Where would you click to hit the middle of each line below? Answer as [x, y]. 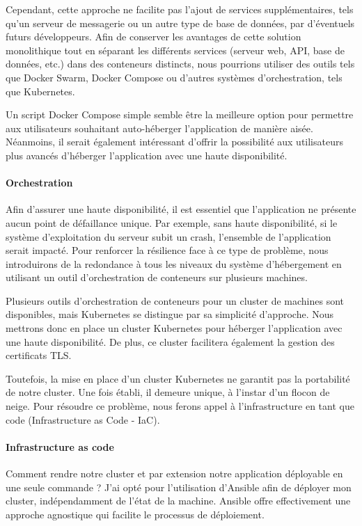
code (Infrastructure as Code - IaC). [83, 419]
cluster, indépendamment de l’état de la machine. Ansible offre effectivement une [178, 501]
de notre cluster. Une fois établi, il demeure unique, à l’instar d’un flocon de [168, 392]
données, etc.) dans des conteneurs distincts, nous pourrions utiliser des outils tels [180, 64]
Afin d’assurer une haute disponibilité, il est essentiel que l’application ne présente [181, 209]
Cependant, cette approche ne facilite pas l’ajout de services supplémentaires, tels [180, 9]
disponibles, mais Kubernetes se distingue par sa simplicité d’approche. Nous [170, 314]
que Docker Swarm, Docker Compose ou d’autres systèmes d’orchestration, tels [174, 77]
